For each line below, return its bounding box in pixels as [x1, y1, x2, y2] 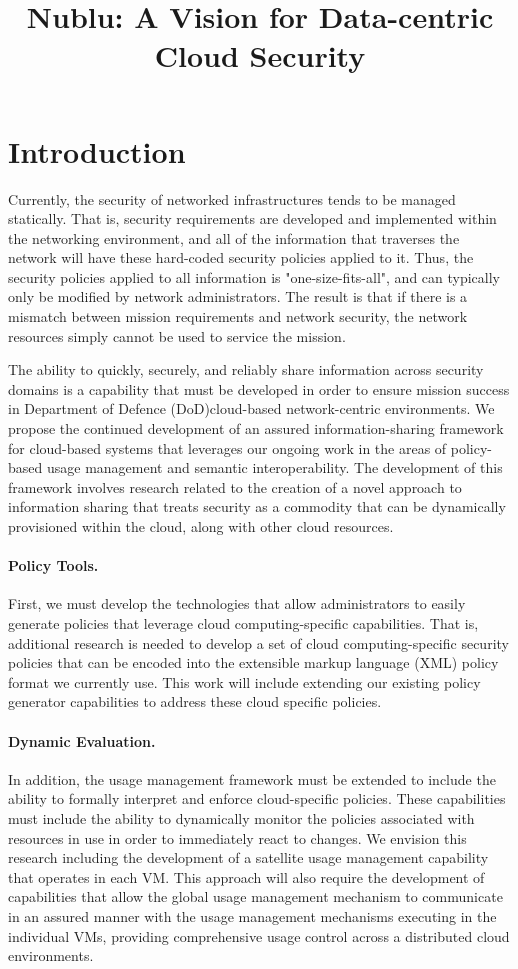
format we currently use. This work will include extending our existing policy [8, 671, 481, 692]
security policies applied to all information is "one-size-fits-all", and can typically [8, 266, 500, 287]
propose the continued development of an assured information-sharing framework [8, 418, 504, 439]
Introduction [8, 130, 186, 171]
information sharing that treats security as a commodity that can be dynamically [8, 496, 506, 517]
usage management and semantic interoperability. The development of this [46, 457, 503, 478]
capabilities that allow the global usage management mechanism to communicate [8, 886, 503, 907]
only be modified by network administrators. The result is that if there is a [8, 286, 468, 307]
